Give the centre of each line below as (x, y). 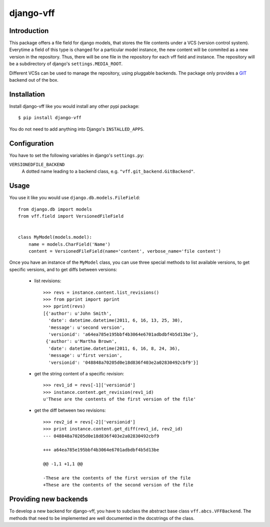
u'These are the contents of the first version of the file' (119, 399)
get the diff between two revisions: (70, 410)
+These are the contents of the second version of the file (118, 485)
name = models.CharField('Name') (69, 244)
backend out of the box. (34, 80)
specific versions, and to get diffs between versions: (63, 269)
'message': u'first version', (85, 356)
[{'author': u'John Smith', (77, 313)
